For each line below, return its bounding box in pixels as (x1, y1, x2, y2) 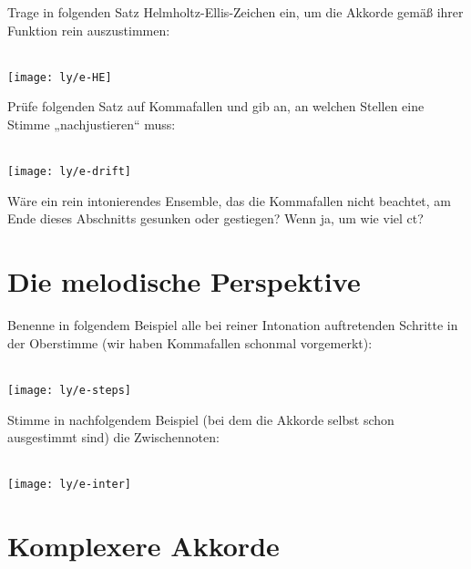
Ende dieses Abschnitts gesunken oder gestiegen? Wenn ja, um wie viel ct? (7, 209, 424, 228)
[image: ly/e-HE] (7, 70, 112, 84)
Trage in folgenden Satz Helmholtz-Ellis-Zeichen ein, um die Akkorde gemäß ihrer (7, 3, 464, 21)
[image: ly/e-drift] (7, 165, 132, 179)
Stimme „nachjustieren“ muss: (7, 115, 176, 134)
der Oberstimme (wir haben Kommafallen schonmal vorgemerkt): (7, 333, 373, 352)
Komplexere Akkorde (7, 527, 280, 564)
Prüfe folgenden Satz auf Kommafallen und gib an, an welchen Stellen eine (7, 97, 425, 116)
